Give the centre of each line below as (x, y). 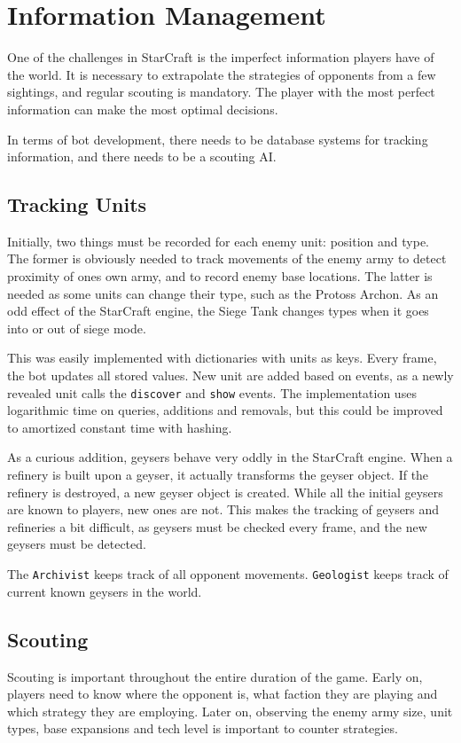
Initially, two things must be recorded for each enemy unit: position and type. (218, 241)
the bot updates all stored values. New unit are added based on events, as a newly (230, 375)
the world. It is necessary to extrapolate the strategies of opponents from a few (222, 74)
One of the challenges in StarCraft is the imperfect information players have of (221, 57)
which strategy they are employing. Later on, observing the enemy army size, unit (230, 711)
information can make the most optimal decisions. (143, 109)
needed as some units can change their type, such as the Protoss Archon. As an (223, 293)
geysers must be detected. (77, 544)
